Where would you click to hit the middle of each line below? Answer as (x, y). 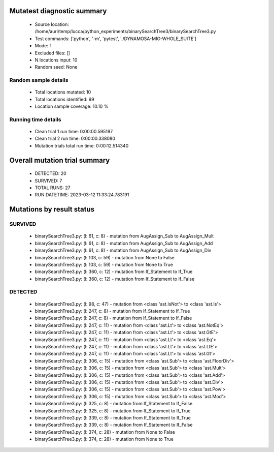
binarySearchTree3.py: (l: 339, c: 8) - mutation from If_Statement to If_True (113, 417)
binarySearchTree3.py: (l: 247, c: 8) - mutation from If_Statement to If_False (113, 318)
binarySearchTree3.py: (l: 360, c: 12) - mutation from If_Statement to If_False (115, 279)
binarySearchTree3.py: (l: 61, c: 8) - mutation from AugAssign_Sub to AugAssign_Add (124, 243)
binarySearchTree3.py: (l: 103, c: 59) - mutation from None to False (105, 257)
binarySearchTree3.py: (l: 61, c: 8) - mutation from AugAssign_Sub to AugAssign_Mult (124, 236)
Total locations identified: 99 (64, 99)
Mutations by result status (52, 209)
